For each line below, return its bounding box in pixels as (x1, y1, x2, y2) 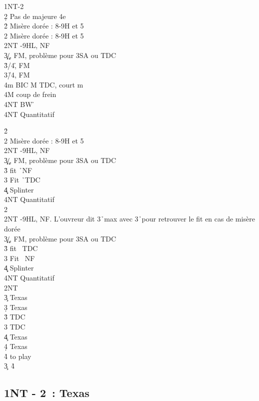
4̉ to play (4, 350, 31, 361)
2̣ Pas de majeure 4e (4, 10, 66, 21)
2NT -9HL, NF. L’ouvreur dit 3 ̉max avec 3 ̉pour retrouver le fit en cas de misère (4, 213, 255, 224)
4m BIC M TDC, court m (4, 79, 83, 89)
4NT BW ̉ (4, 98, 35, 109)
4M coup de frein (4, 89, 56, 99)
